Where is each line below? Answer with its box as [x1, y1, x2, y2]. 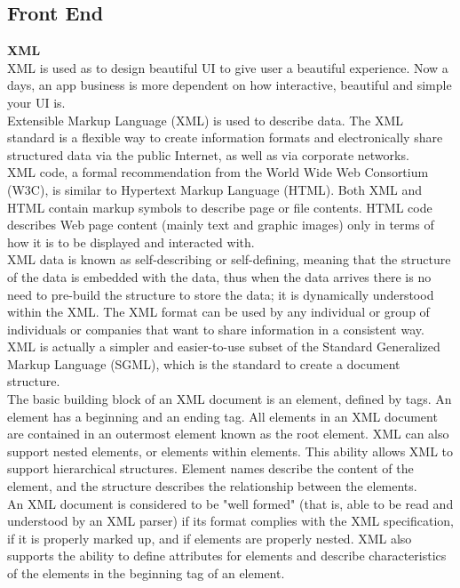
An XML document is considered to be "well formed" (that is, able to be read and [7, 494, 454, 512]
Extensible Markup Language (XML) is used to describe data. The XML [7, 110, 404, 129]
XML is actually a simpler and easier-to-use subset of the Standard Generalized [7, 337, 440, 356]
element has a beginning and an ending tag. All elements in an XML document [7, 407, 438, 425]
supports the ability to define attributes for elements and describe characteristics [7, 546, 447, 565]
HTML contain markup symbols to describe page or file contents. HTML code [7, 197, 432, 216]
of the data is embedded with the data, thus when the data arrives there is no [7, 267, 432, 286]
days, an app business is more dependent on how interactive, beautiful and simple [7, 76, 452, 94]
